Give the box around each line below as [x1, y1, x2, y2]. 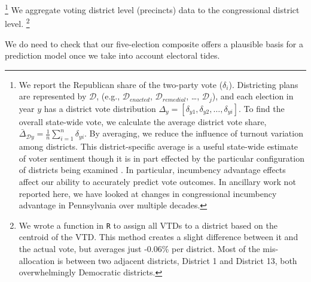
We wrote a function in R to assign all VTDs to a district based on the [19, 219, 278, 231]
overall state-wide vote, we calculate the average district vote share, [19, 115, 267, 128]
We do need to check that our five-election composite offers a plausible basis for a [5, 37, 303, 50]
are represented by [19, 90, 87, 102]
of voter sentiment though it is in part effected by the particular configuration [19, 151, 304, 164]
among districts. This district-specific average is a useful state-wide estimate [19, 140, 298, 153]
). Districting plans [228, 78, 298, 90]
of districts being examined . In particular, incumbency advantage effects [19, 163, 286, 176]
